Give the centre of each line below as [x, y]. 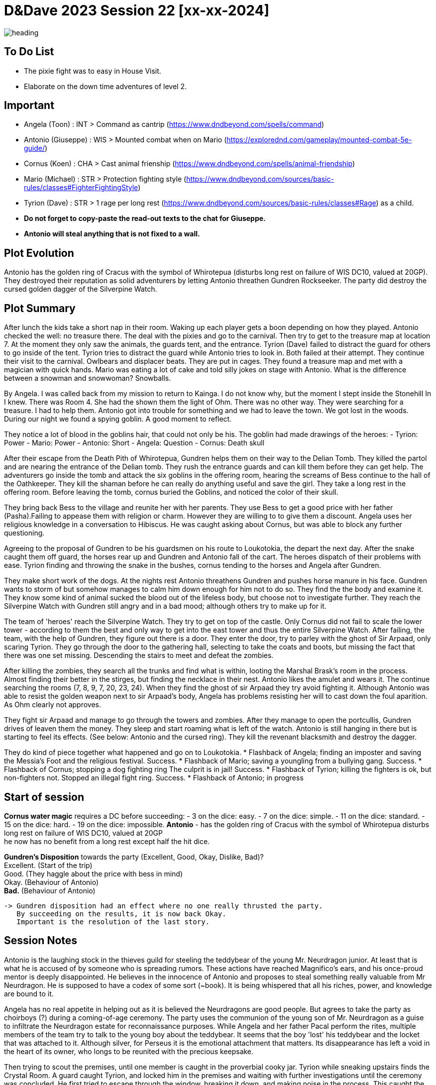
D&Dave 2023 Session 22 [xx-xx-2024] [137, 10]
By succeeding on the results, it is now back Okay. [121, 914]
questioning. [24, 533]
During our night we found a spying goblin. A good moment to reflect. [118, 419]
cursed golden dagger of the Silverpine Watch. [81, 289]
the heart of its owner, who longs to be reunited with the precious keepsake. [129, 1051]
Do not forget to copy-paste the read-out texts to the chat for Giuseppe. [145, 218]
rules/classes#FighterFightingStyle [81, 188]
